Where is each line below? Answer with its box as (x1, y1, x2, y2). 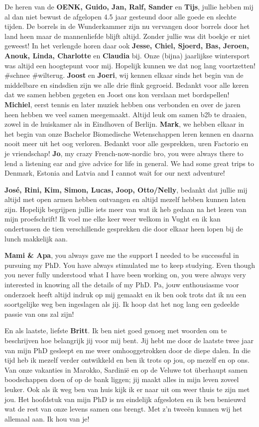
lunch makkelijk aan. (4, 233, 68, 243)
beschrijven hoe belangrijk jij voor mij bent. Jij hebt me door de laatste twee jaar (4, 335, 254, 345)
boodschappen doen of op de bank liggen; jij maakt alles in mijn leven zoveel (4, 374, 239, 385)
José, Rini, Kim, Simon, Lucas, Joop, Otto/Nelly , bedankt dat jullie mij (4, 184, 248, 195)
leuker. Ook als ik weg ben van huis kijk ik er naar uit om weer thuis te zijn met (4, 384, 250, 394)
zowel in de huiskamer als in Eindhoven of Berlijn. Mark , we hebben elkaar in (4, 119, 245, 129)
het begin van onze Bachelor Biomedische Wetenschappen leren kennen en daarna (4, 128, 254, 139)
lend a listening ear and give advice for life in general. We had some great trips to (4, 158, 254, 168)
